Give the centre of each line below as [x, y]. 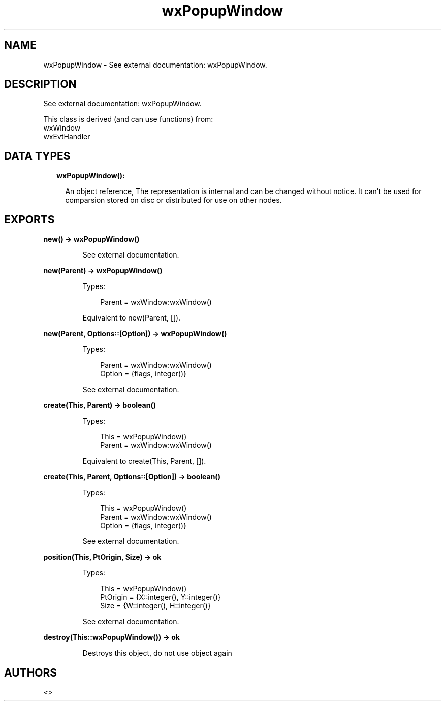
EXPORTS [29, 219]
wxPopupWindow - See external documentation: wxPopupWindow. [155, 65]
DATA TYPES [37, 156]
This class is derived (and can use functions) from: [128, 119]
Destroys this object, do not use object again [157, 653]
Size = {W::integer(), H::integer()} [155, 606]
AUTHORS [31, 672]
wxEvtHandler [67, 137]
